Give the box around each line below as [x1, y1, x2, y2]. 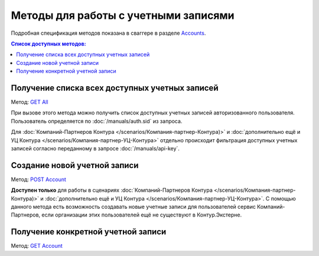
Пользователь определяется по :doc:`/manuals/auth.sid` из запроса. [11, 117, 183, 124]
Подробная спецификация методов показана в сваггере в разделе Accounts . [11, 29, 206, 37]
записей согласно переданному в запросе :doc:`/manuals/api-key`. [11, 145, 180, 152]
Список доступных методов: [11, 40, 86, 47]
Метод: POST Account [11, 176, 66, 183]
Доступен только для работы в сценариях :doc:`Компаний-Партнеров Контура [11, 186, 213, 194]
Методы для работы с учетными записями [11, 9, 235, 22]
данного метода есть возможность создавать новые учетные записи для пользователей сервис [11, 204, 256, 211]
